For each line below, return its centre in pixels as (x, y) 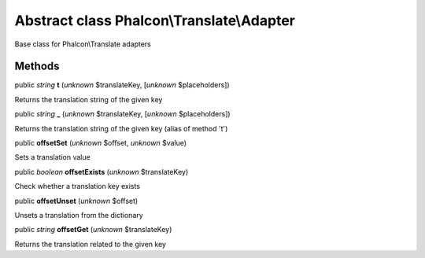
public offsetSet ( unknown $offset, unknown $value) (101, 143)
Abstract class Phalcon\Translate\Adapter (155, 20)
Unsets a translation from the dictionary (79, 215)
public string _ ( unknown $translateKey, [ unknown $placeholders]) (123, 114)
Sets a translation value (52, 157)
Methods (37, 66)
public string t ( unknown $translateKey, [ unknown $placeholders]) (122, 85)
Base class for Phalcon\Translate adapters (83, 44)
